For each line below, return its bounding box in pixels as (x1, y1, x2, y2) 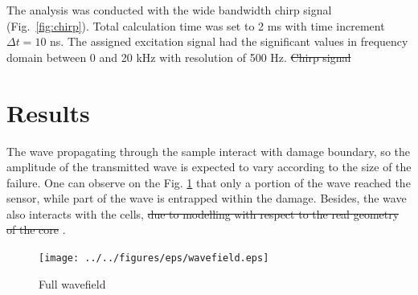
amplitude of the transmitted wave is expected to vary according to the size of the (6, 158, 412, 175)
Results (6, 96, 90, 129)
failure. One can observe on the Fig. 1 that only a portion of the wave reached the (6, 174, 411, 191)
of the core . (6, 221, 66, 238)
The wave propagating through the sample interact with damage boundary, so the (6, 142, 410, 159)
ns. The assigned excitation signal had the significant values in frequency (50, 33, 408, 50)
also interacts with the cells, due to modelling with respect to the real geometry (6, 205, 400, 222)
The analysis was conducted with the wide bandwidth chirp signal (6, 2, 332, 18)
